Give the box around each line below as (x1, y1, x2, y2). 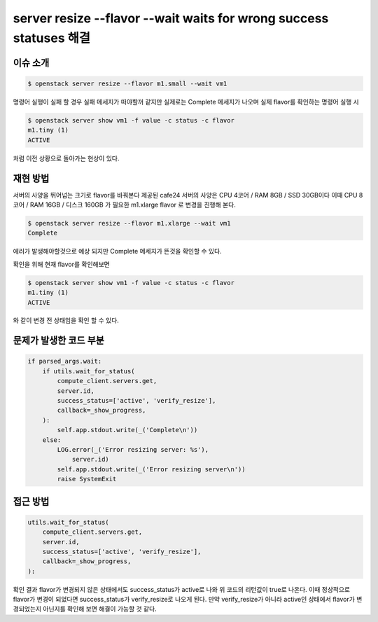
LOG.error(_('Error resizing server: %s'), (57, 445, 209, 453)
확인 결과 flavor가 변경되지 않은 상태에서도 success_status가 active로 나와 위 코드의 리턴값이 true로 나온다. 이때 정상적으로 (13, 585, 350, 593)
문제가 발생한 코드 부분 (13, 335, 105, 347)
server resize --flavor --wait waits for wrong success (13, 11, 329, 26)
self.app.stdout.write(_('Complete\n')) (57, 426, 198, 434)
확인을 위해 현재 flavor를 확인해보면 (13, 260, 110, 268)
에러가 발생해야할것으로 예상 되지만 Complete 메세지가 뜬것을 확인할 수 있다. (13, 247, 222, 256)
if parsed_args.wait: (27, 357, 102, 366)
